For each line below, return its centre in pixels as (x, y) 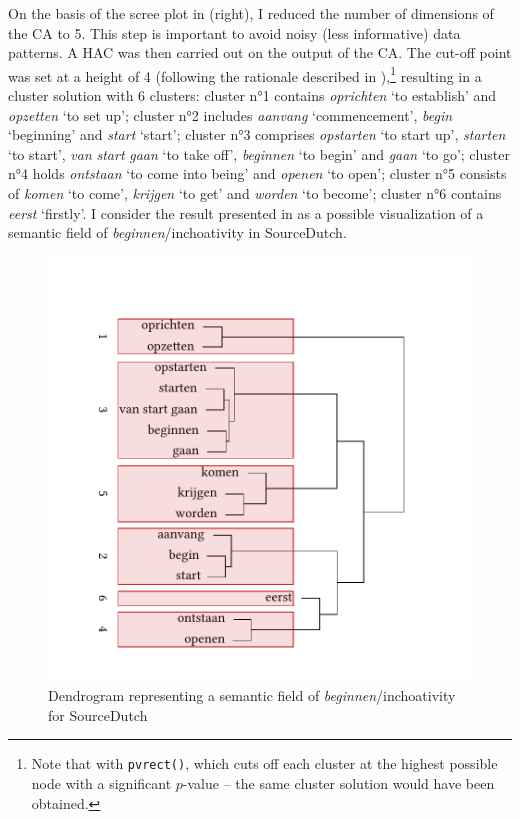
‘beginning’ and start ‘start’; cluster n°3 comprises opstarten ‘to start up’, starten (257, 134)
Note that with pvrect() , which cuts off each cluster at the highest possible (264, 763)
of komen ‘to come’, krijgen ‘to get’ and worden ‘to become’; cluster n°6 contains (255, 193)
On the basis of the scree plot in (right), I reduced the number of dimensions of (251, 13)
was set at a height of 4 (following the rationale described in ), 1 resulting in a (245, 74)
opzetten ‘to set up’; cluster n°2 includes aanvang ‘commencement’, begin (230, 114)
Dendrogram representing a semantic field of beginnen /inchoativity (252, 695)
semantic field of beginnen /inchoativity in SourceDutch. (177, 232)
